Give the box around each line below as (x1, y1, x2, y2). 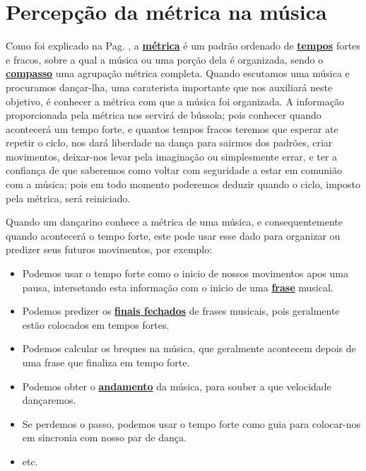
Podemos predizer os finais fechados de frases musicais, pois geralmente (22, 303, 340, 318)
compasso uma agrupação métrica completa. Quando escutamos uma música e (6, 66, 350, 81)
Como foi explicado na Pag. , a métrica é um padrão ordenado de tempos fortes (6, 38, 360, 53)
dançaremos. (22, 392, 76, 407)
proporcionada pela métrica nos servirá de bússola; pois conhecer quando (6, 107, 321, 122)
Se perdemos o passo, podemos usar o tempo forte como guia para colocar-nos (22, 416, 360, 431)
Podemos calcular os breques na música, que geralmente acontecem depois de (22, 341, 356, 356)
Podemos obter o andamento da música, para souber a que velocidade (22, 378, 331, 393)
